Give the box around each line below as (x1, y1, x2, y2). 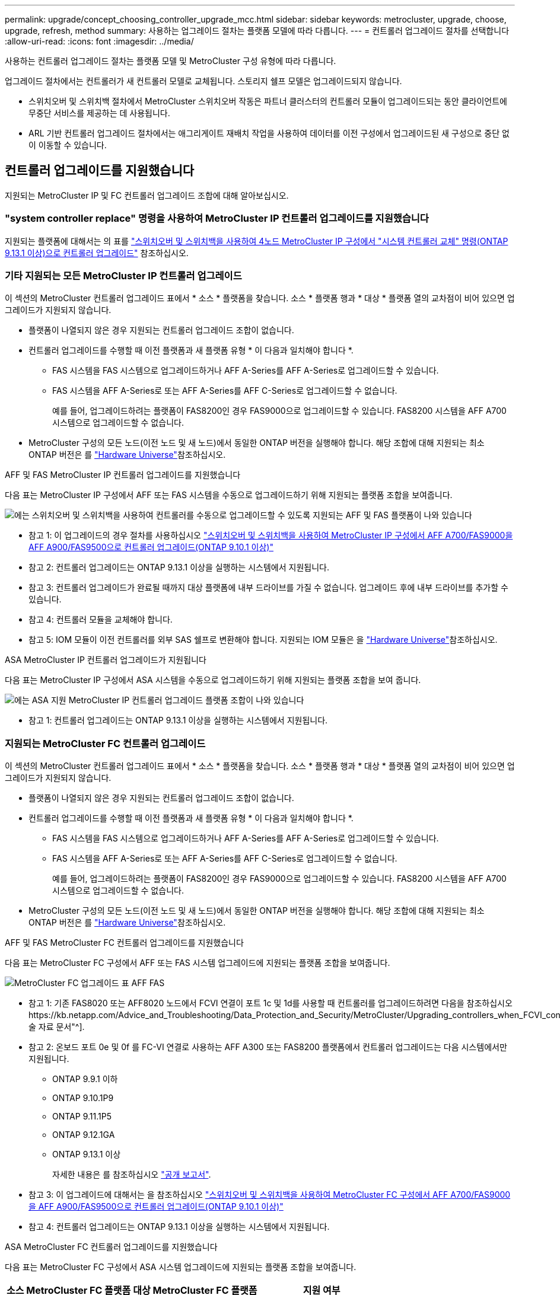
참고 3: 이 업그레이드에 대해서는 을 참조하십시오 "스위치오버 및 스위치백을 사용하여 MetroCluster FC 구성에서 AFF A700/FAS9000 (28, 1189, 511, 1200)
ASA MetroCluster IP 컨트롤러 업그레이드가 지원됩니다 (5, 655, 206, 665)
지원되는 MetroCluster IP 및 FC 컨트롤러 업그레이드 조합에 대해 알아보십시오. (5, 190, 289, 200)
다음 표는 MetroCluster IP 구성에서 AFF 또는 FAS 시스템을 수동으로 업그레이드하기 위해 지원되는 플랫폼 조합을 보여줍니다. (5, 490, 453, 500)
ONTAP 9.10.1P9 (52, 1093, 114, 1103)
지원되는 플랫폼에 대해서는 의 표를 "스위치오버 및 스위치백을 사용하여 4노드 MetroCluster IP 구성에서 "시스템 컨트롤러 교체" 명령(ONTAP (5, 235, 508, 246)
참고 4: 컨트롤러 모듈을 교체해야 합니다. (28, 614, 173, 625)
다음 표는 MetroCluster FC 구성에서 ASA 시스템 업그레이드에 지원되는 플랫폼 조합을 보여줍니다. (5, 1262, 357, 1272)
